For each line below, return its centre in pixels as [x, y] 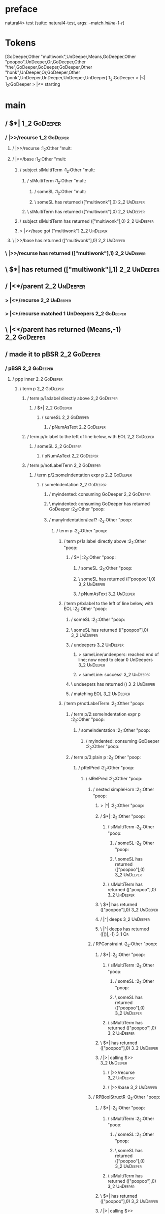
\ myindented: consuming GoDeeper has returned [99, 504]
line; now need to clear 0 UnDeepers [115, 660]
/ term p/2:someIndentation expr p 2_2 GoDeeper [83, 475]
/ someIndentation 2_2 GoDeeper [74, 484]
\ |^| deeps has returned [125, 929]
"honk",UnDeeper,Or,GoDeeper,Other [43, 72]
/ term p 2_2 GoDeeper [42, 388]
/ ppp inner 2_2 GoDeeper [37, 379]
